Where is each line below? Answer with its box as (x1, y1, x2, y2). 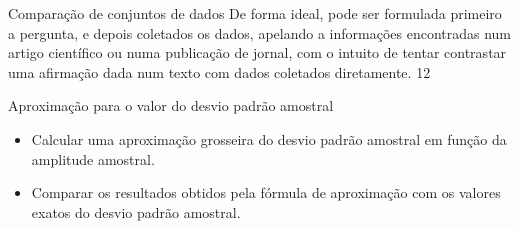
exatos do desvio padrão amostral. (31, 201, 241, 222)
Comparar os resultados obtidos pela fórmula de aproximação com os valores (31, 182, 501, 203)
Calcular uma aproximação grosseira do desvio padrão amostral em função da (31, 128, 507, 149)
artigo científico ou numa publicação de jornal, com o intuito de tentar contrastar (8, 42, 507, 63)
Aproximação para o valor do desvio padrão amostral (8, 95, 334, 116)
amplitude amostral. (31, 148, 155, 169)
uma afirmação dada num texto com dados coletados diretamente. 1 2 (8, 61, 431, 82)
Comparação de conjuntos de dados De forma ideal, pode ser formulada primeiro (8, 3, 502, 23)
